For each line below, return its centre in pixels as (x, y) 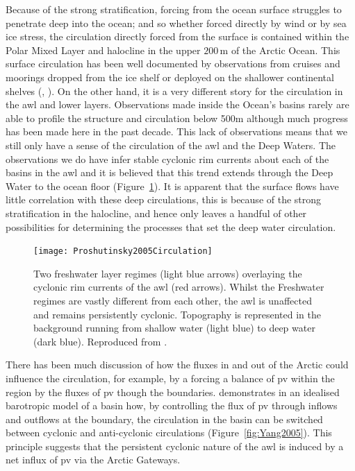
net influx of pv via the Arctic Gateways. (93, 460)
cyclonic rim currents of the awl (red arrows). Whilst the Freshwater (179, 287)
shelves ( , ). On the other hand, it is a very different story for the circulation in (174, 91)
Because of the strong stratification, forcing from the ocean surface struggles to (174, 9)
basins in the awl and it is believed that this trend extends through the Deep (170, 172)
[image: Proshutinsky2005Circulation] (123, 251)
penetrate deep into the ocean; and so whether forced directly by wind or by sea (176, 23)
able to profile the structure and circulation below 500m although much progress (177, 118)
